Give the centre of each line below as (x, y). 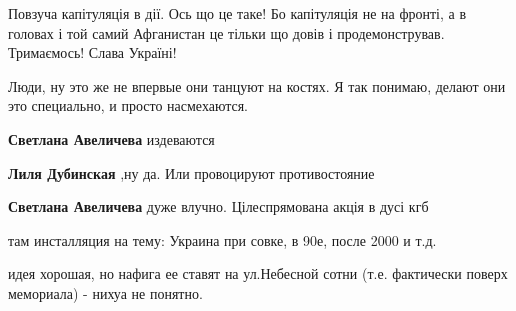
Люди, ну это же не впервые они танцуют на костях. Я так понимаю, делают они (257, 85)
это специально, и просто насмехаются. (128, 105)
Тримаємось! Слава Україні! (92, 52)
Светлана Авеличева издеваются (111, 138)
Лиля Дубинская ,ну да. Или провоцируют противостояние (191, 172)
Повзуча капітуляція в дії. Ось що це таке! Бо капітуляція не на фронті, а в (237, 13)
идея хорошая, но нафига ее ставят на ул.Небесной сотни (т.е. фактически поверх (258, 273)
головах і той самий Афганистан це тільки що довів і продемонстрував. (226, 32)
